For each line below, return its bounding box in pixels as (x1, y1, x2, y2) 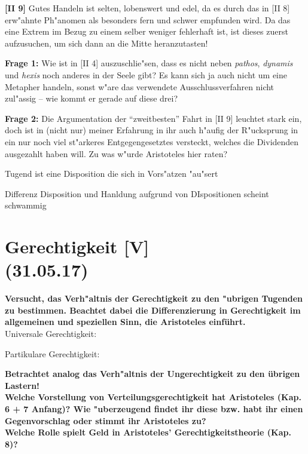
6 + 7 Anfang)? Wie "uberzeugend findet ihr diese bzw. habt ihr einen (5, 402, 303, 415)
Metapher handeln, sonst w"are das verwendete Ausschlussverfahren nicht (5, 80, 275, 93)
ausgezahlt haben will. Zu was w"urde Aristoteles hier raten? (5, 147, 228, 159)
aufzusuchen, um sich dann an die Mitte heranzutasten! (5, 36, 208, 49)
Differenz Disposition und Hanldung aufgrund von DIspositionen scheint (5, 187, 269, 200)
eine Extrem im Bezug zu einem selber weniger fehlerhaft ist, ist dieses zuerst (5, 25, 288, 38)
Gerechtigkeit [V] (5, 234, 150, 259)
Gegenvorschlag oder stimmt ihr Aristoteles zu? (5, 414, 206, 427)
